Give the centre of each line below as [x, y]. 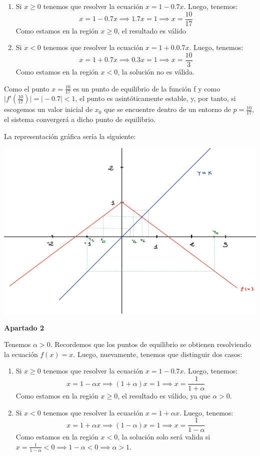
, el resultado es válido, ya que [164, 396]
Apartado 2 [24, 327]
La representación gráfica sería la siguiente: [70, 136]
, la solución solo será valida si [164, 437]
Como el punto [27, 88]
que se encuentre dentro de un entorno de [167, 109]
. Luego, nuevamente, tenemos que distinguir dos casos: [158, 354]
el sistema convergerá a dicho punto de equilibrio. [80, 119]
